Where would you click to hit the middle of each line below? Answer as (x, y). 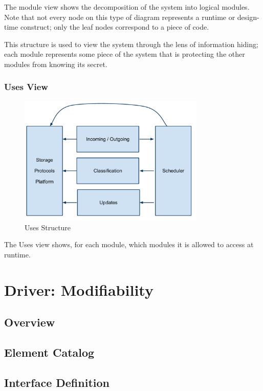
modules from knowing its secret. (56, 64)
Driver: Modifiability (79, 289)
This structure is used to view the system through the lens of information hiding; (131, 44)
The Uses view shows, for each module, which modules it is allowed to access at (129, 244)
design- (248, 17)
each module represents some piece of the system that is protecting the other (125, 54)
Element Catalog (49, 352)
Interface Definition (57, 382)
